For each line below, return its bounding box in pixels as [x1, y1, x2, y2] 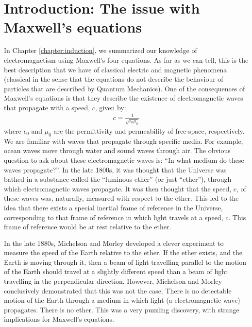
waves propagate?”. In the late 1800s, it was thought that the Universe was [4, 164, 227, 174]
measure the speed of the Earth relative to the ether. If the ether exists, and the [4, 247, 243, 258]
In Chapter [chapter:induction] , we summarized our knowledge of [4, 45, 197, 55]
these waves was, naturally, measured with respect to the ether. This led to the [4, 193, 239, 203]
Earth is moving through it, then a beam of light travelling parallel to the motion [4, 257, 247, 267]
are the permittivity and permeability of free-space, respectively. [53, 125, 245, 136]
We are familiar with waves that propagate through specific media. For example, [4, 136, 243, 146]
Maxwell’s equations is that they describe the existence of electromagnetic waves [4, 93, 243, 103]
